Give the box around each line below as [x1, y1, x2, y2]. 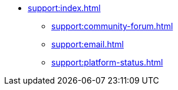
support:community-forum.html [51, 21, 173, 31]
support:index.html [28, 3, 101, 13]
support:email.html [51, 39, 124, 49]
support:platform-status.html [51, 57, 163, 67]
